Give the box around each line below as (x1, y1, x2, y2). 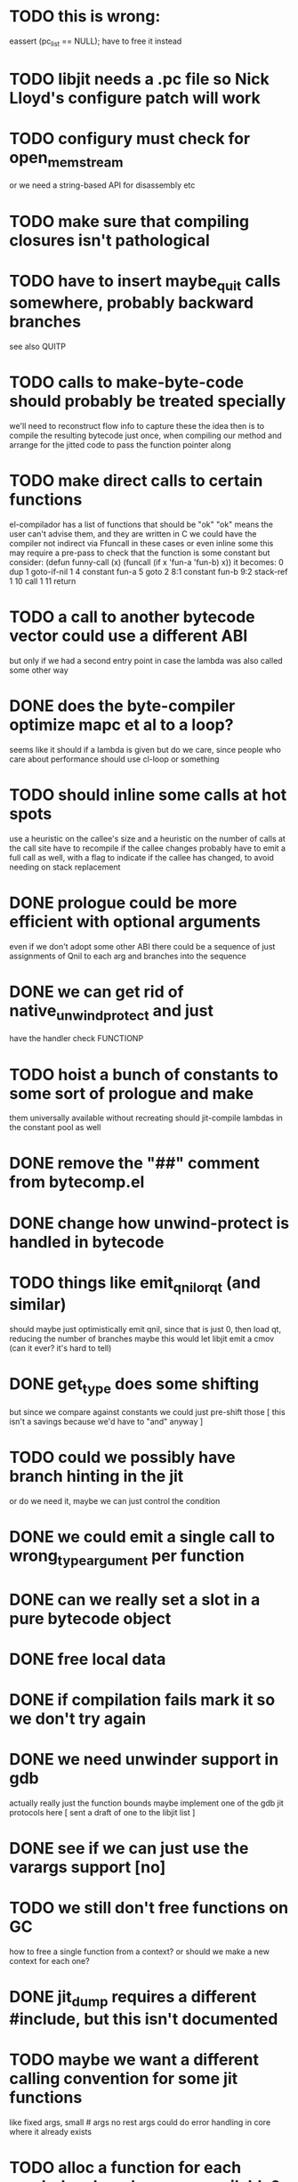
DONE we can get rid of (9, 982, 184, 1002)
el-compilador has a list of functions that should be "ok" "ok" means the (9, 519, 274, 530)
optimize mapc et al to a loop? (9, 715, 234, 735)
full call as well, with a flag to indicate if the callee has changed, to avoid (9, 852, 274, 862)
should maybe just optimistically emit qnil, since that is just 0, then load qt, (9, 1324, 282, 1335)
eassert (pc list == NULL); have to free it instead (9, 36, 182, 48)
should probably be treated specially (9, 392, 286, 411)
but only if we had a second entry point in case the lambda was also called (9, 655, 283, 666)
